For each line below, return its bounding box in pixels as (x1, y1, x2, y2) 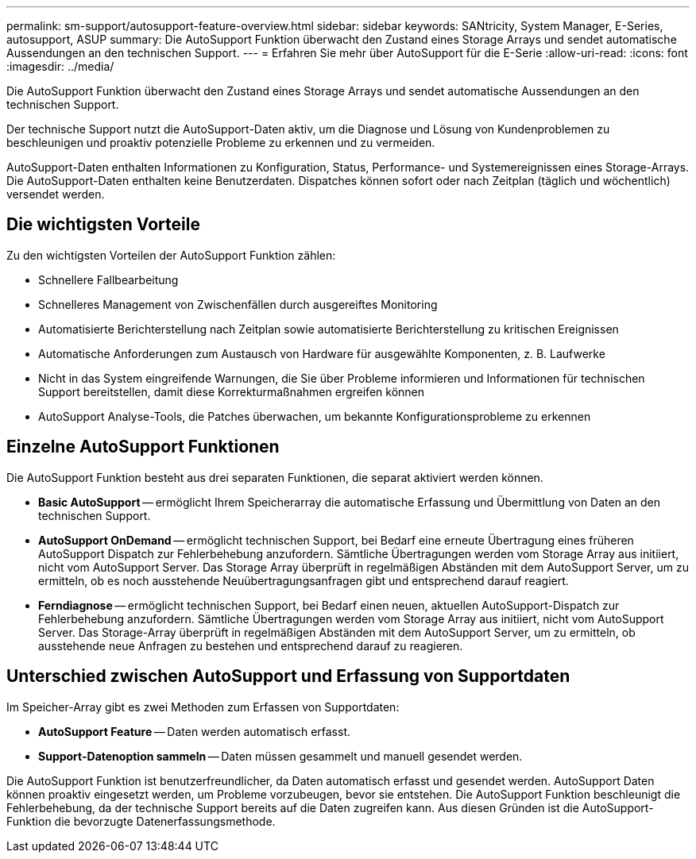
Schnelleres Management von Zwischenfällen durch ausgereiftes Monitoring (38, 297, 438, 311)
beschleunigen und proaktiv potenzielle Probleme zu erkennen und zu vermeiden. (6, 136, 435, 149)
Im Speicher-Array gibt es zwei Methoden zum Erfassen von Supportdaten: (6, 699, 400, 714)
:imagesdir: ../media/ (6, 60, 114, 73)
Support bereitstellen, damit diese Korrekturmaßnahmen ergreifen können (38, 384, 425, 399)
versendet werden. (6, 187, 105, 201)
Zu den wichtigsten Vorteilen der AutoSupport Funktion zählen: (6, 248, 336, 262)
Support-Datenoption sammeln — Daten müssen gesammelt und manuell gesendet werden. (38, 749, 523, 763)
